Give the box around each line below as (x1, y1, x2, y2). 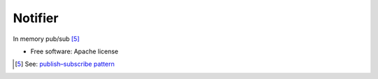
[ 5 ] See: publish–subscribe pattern (15, 60, 115, 69)
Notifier (13, 10, 59, 26)
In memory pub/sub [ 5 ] (13, 35, 80, 43)
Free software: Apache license (30, 47, 119, 55)
